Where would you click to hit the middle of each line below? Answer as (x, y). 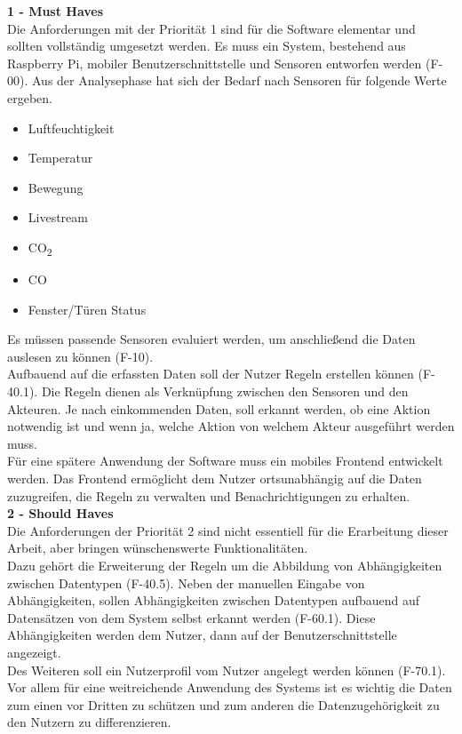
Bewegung (56, 187)
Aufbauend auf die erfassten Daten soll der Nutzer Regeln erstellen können (211, 374)
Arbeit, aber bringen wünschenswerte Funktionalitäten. (158, 548)
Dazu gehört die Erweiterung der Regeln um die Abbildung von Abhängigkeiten (225, 565)
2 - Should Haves (60, 513)
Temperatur (60, 158)
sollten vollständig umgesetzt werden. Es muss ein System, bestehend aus (207, 46)
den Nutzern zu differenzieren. (89, 722)
